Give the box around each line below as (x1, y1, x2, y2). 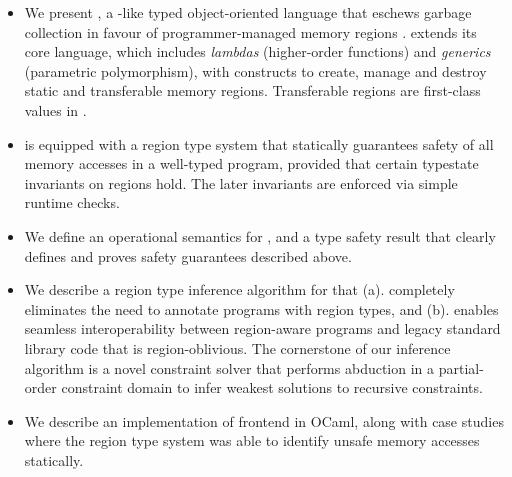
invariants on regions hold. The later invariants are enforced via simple (24, 172, 458, 193)
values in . (24, 99, 87, 120)
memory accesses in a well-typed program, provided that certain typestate (24, 153, 479, 174)
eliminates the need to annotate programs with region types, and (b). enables (24, 298, 499, 319)
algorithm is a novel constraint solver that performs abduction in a (24, 357, 435, 378)
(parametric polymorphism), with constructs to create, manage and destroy (24, 60, 487, 81)
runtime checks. (24, 192, 120, 213)
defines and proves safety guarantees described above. (24, 245, 352, 266)
